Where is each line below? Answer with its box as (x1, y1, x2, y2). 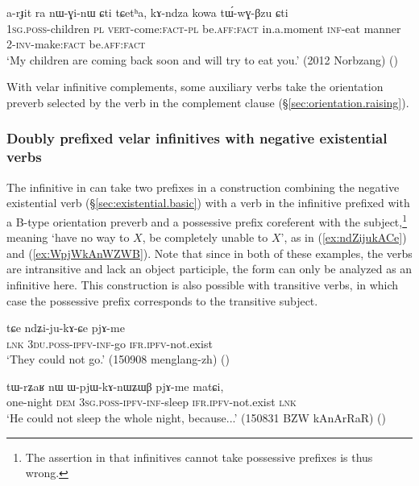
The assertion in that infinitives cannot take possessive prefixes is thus (25, 448, 373, 465)
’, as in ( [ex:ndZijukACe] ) (280, 229, 407, 246)
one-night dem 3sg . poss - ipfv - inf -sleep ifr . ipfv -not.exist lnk (6, 393, 297, 410)
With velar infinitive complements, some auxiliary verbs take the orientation (6, 78, 384, 95)
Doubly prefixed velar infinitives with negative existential (6, 128, 388, 148)
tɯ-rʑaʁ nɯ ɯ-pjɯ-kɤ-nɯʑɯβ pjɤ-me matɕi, (6, 377, 224, 394)
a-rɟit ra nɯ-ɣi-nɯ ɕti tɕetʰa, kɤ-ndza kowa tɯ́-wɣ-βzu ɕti (6, 4, 288, 20)
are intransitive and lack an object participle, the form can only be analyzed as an (6, 260, 413, 277)
